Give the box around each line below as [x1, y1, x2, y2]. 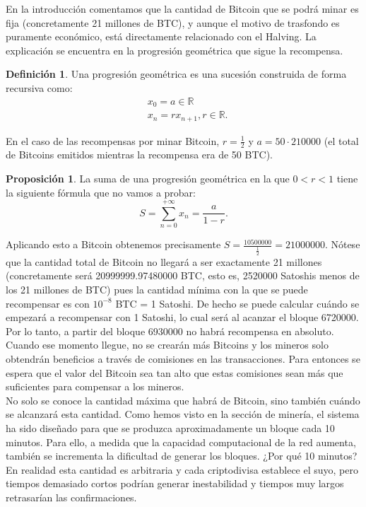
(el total [324, 133, 359, 148]
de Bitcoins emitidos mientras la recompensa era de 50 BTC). [6, 147, 273, 162]
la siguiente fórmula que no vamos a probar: [6, 185, 196, 199]
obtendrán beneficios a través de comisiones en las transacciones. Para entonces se [6, 351, 360, 366]
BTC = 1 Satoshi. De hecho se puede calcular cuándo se [115, 296, 360, 310]
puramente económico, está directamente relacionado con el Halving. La [6, 29, 317, 44]
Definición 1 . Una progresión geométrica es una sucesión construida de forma [6, 66, 347, 81]
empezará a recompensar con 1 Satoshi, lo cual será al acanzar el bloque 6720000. [6, 310, 359, 325]
